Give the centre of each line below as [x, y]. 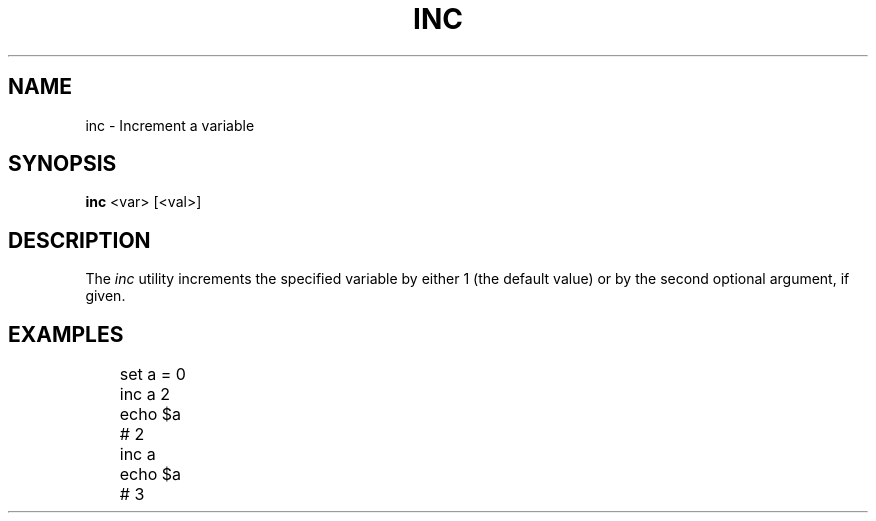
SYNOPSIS [62, 164]
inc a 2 [144, 394]
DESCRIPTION [79, 240]
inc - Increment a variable [170, 125]
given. [105, 296]
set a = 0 [152, 374]
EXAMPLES [66, 334]
